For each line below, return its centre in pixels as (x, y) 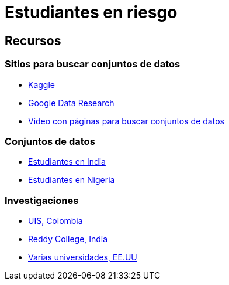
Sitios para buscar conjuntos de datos (93, 64)
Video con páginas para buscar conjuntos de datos (126, 121)
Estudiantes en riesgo (91, 12)
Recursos (33, 40)
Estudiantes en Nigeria (72, 180)
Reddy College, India (68, 239)
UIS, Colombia (55, 221)
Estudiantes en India (67, 162)
